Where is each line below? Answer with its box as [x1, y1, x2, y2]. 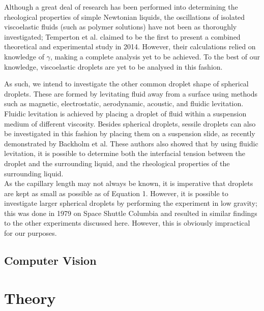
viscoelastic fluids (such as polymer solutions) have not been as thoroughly [4, 21, 237, 32]
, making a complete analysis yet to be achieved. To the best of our [50, 51, 260, 61]
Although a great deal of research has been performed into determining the [4, 2, 238, 12]
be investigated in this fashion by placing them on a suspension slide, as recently [4, 128, 255, 139]
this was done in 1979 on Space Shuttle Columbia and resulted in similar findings [4, 207, 257, 218]
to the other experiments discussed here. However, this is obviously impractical [4, 217, 250, 228]
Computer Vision [4, 253, 97, 268]
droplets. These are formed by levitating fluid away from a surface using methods [4, 88, 257, 99]
